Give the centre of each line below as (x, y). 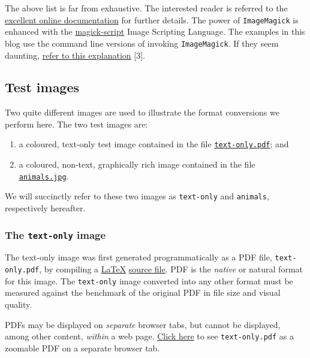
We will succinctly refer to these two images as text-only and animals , (137, 196)
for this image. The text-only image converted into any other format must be (149, 280)
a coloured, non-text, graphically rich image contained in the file (137, 164)
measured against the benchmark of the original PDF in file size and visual (143, 292)
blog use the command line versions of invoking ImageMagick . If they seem (142, 43)
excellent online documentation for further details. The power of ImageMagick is (152, 19)
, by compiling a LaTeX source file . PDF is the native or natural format (171, 269)
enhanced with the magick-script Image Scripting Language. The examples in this (155, 31)
